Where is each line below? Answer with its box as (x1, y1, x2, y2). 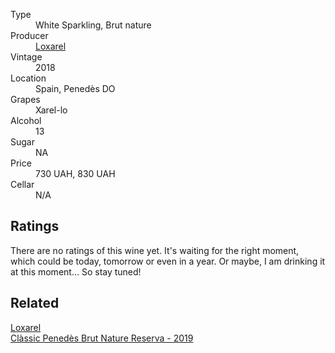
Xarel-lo (35, 104, 68, 116)
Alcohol (10, 115, 42, 126)
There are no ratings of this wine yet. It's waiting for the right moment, (10, 244, 300, 256)
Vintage (10, 51, 43, 63)
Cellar (10, 179, 35, 190)
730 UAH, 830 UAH (35, 168, 116, 179)
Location (10, 72, 47, 84)
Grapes (10, 94, 41, 105)
